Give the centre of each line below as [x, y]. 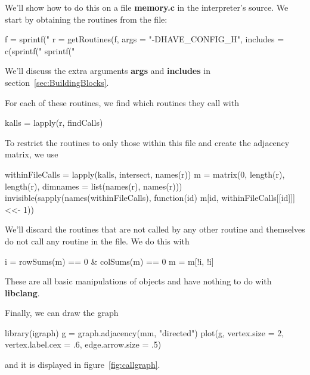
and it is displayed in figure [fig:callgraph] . [83, 365]
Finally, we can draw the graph [62, 313]
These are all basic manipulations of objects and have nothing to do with [138, 281]
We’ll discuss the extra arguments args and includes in [108, 71]
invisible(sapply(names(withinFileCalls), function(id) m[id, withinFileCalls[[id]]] [150, 198]
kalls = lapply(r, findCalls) [54, 123]
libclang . [22, 292]
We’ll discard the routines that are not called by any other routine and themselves [155, 229]
